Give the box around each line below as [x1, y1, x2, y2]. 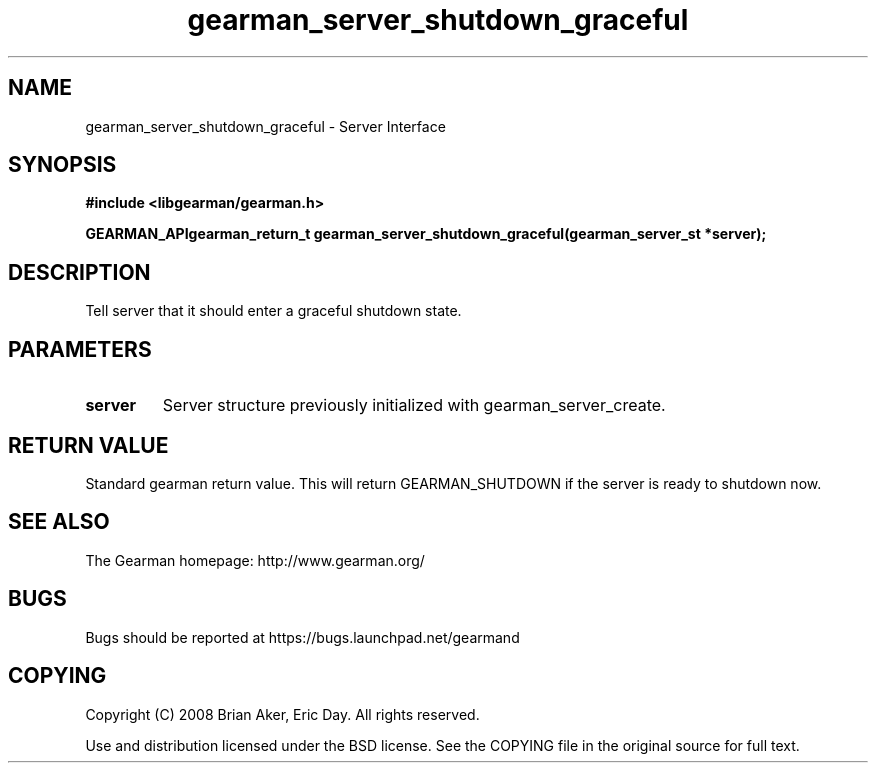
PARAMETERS [8, 336, 152, 362]
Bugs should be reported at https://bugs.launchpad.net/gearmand [85, 628, 520, 646]
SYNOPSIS [8, 152, 117, 178]
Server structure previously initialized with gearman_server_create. [162, 395, 666, 416]
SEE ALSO [8, 509, 110, 535]
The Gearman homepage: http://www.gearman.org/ [85, 551, 425, 569]
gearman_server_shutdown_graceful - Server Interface [85, 117, 446, 135]
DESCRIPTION [8, 259, 151, 285]
